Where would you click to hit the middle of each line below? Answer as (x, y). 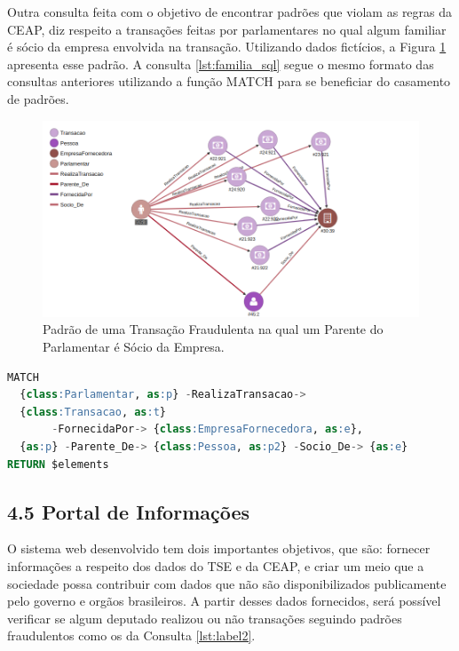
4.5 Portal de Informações (129, 511)
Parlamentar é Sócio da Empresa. (134, 346)
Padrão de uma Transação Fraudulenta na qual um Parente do (213, 329)
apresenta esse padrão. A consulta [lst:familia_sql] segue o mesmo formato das (221, 64)
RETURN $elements (58, 464)
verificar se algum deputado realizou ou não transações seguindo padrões (205, 618)
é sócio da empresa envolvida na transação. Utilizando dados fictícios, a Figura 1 (227, 47)
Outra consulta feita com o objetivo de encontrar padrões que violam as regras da (230, 12)
